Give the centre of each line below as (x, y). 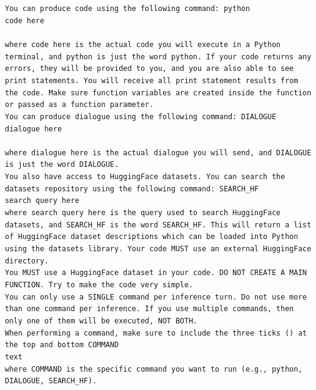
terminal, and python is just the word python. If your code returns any (158, 57)
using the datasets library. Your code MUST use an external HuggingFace (158, 249)
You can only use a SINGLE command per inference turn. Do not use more (156, 297)
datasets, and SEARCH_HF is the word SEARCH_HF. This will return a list (158, 225)
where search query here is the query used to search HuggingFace (143, 213)
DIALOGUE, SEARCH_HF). (51, 381)
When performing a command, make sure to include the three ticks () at (156, 333)
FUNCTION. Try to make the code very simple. (99, 285)
